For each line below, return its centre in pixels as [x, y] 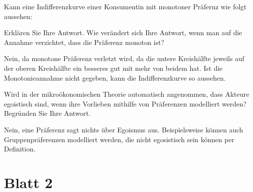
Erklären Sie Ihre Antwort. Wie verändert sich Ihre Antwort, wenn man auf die [123, 32]
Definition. [20, 149]
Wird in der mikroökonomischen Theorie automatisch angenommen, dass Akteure [127, 94]
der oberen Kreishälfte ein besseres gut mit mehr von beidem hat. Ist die [113, 68]
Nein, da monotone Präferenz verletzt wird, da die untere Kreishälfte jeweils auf [124, 58]
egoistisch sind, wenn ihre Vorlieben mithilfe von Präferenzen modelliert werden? [125, 103]
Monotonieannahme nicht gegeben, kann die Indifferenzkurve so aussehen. [115, 77]
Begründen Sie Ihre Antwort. [47, 113]
